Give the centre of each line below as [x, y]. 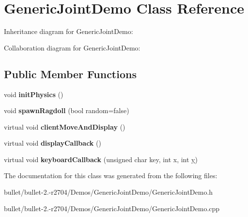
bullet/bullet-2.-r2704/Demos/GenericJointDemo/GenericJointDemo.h [108, 192]
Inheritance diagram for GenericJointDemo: [69, 31]
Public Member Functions [70, 74]
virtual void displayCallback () [53, 143]
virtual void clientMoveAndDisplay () [65, 126]
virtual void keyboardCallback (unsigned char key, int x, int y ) [101, 159]
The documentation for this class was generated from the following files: [111, 175]
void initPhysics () [34, 94]
